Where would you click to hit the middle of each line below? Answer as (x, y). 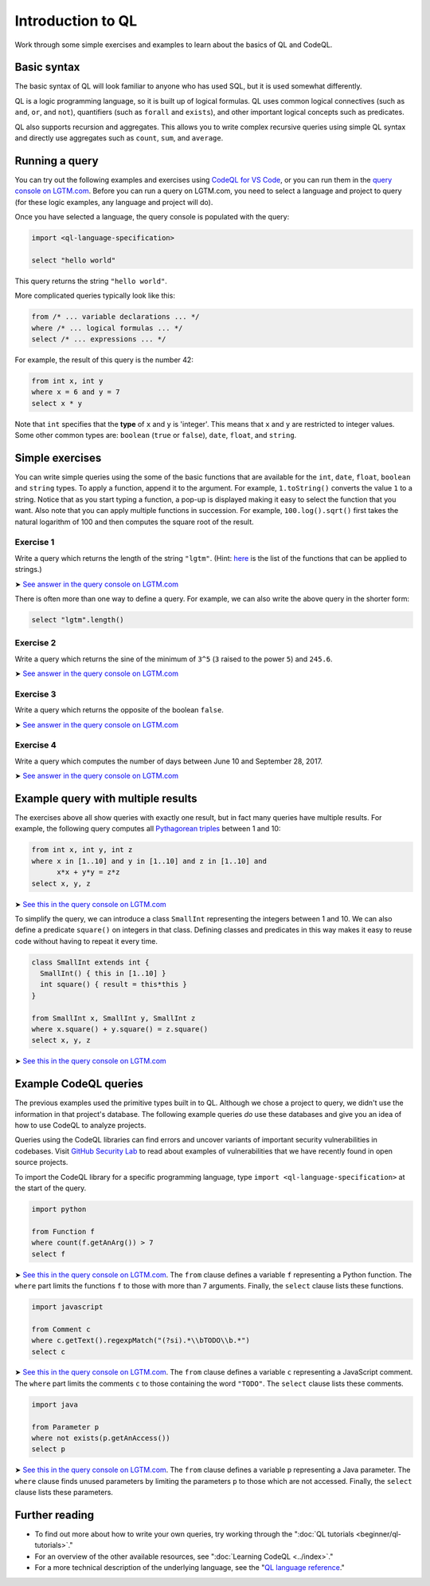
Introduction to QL (76, 21)
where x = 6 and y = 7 (76, 392)
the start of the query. (51, 1188)
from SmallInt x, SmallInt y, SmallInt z (113, 1018)
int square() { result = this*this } (113, 984)
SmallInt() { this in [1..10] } (103, 974)
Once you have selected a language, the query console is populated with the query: (152, 217)
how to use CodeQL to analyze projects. (80, 1126)
